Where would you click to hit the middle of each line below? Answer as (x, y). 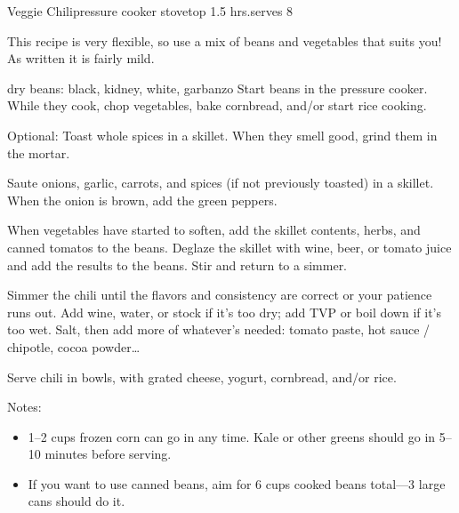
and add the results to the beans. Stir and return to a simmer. (177, 265)
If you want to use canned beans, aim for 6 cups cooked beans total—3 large (237, 483)
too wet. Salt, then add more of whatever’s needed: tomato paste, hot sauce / (219, 329)
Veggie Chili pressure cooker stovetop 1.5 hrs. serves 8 (150, 11)
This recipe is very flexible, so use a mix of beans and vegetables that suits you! (225, 40)
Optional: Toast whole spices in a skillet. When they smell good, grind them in (222, 135)
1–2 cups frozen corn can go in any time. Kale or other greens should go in (232, 436)
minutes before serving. (108, 454)
